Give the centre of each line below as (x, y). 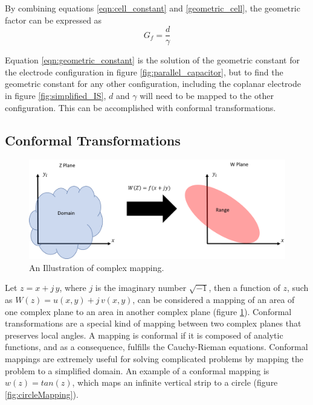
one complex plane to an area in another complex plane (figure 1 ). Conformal (148, 311)
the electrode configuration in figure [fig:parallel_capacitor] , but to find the (144, 72)
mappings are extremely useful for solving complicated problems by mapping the (154, 358)
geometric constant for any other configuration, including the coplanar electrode (153, 84)
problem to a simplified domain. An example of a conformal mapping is (137, 370)
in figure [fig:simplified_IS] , (56, 96)
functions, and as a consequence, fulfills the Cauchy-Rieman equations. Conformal (156, 347)
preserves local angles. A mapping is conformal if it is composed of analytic (144, 335)
